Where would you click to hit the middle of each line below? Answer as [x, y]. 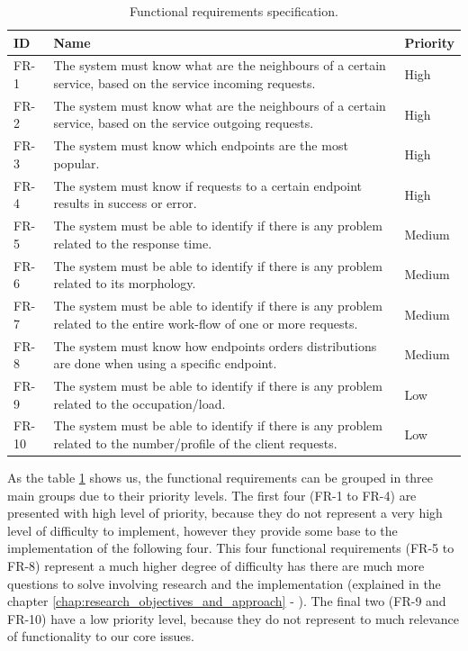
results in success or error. [125, 203]
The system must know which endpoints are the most [201, 145]
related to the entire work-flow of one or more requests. [206, 323]
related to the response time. [133, 243]
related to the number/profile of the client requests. [195, 443]
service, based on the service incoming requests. [184, 83]
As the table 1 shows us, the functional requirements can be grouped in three [220, 478]
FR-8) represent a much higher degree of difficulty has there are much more [216, 566]
